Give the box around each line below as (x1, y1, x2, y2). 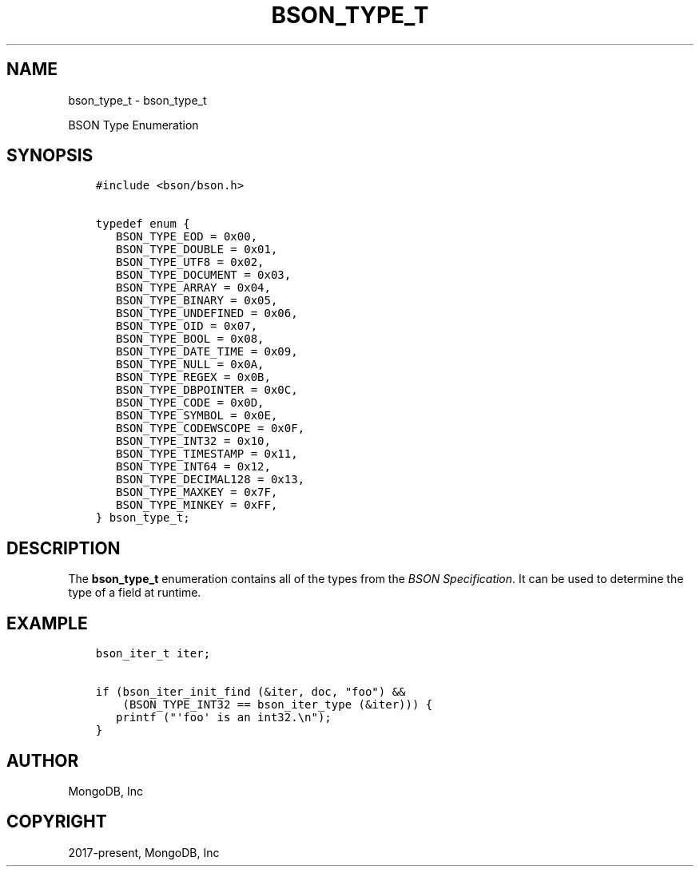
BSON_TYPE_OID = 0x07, (116, 319, 258, 333)
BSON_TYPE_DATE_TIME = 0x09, (116, 345, 298, 359)
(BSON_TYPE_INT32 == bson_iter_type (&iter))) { (122, 698, 433, 712)
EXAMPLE (6, 613, 88, 633)
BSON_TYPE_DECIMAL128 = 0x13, (116, 473, 305, 486)
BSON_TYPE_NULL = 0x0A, (116, 358, 264, 371)
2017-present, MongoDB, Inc (68, 845, 220, 859)
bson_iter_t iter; (95, 647, 211, 661)
